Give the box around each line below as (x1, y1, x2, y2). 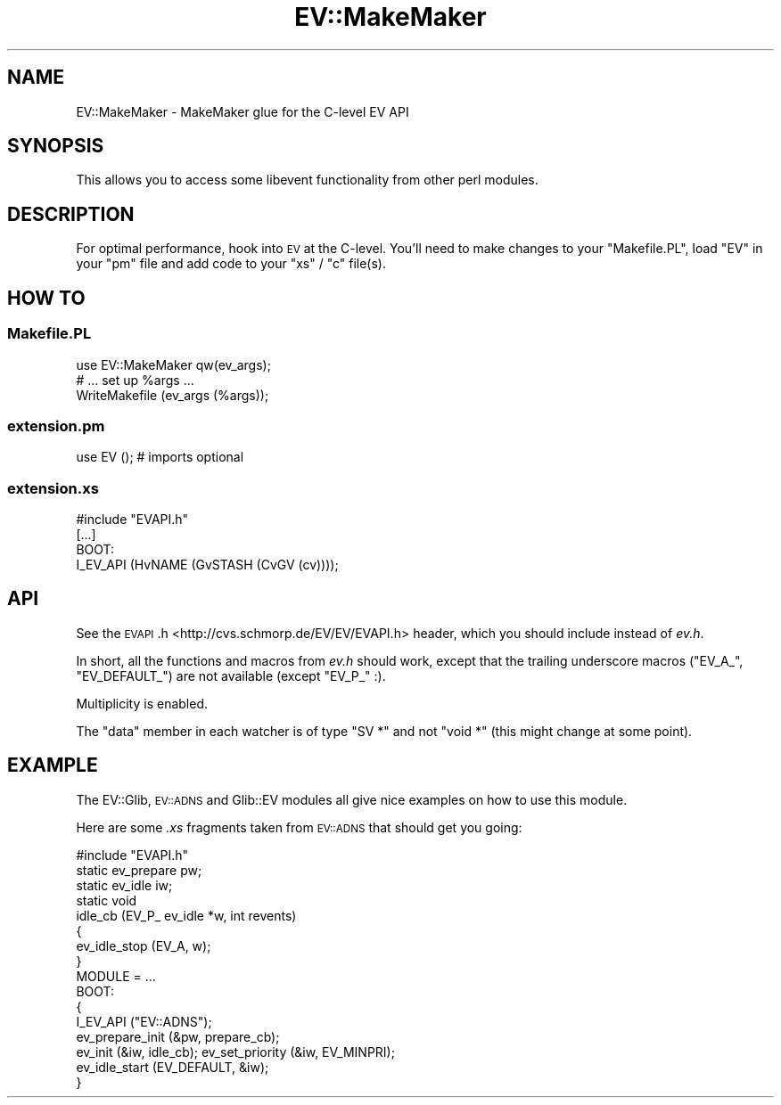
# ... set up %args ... (76, 372, 194, 388)
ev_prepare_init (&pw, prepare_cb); (76, 1028, 280, 1044)
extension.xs (7, 479, 99, 497)
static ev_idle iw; (76, 877, 173, 893)
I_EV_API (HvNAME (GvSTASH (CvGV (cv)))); (76, 557, 339, 572)
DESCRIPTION (7, 202, 135, 225)
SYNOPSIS (7, 135, 104, 158)
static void (76, 892, 137, 908)
